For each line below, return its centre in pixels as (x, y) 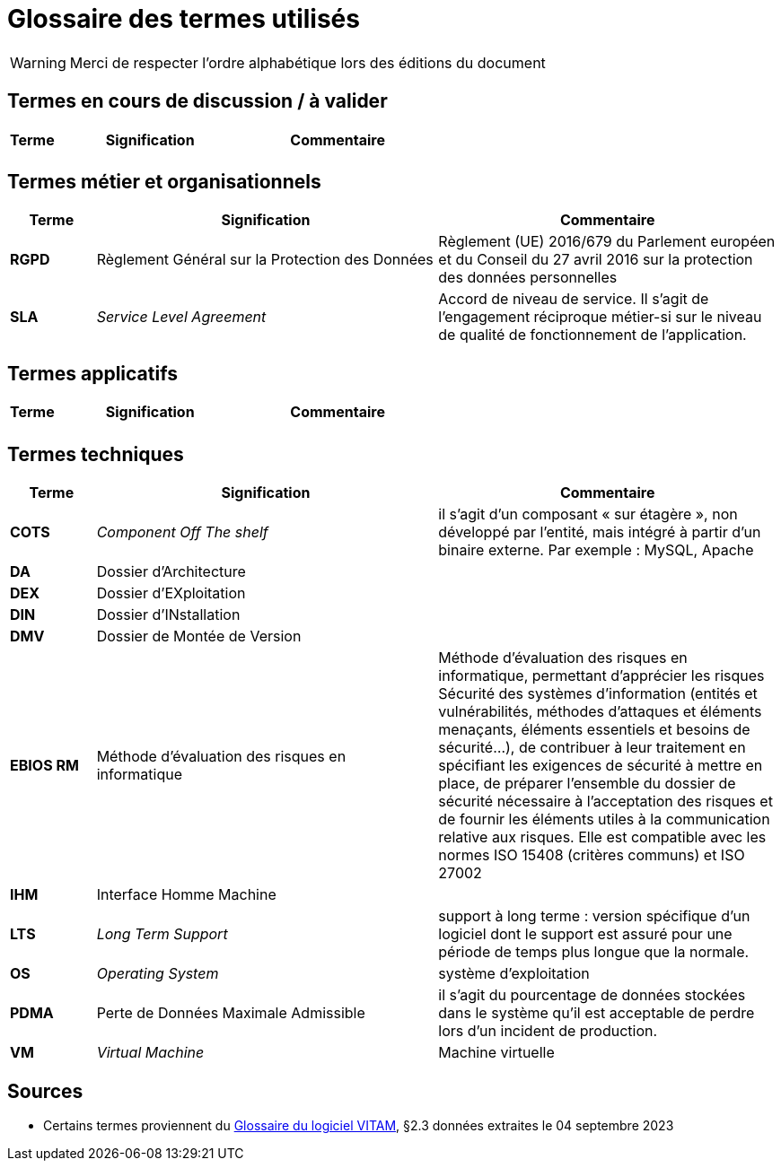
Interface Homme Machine (186, 895)
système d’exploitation (514, 974)
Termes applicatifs (92, 373)
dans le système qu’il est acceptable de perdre (597, 1013)
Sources (45, 1091)
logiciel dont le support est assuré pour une (585, 934)
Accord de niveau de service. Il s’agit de (574, 299)
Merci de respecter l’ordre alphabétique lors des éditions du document (307, 62)
